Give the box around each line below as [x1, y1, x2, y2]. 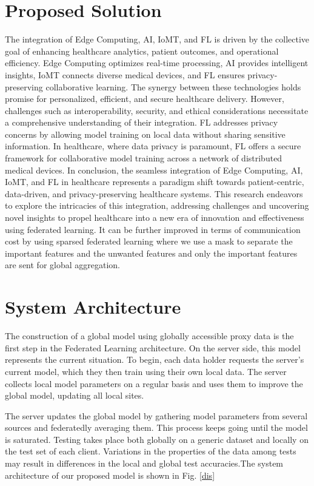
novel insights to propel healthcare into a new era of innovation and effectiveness [5, 211, 304, 224]
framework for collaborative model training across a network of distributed [5, 152, 282, 164]
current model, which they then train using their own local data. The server [5, 365, 287, 377]
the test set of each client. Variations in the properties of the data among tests [5, 445, 296, 457]
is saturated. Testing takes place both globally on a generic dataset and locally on [5, 433, 309, 445]
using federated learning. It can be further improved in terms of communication [5, 223, 301, 235]
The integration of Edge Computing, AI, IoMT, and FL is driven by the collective [5, 33, 310, 46]
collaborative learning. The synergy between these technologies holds [45, 80, 301, 93]
